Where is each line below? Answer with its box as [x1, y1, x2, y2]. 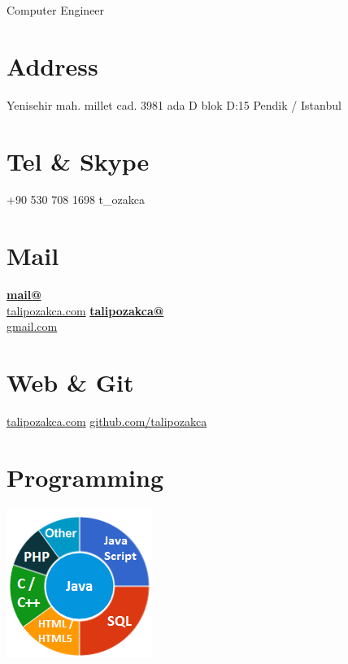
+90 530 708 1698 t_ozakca [7, 191, 145, 208]
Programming [7, 460, 163, 493]
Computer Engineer [7, 2, 105, 18]
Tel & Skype [7, 144, 150, 177]
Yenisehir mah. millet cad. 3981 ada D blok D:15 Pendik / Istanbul [7, 96, 341, 113]
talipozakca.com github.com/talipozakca [7, 413, 207, 430]
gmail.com [7, 318, 58, 335]
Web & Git [7, 366, 134, 399]
